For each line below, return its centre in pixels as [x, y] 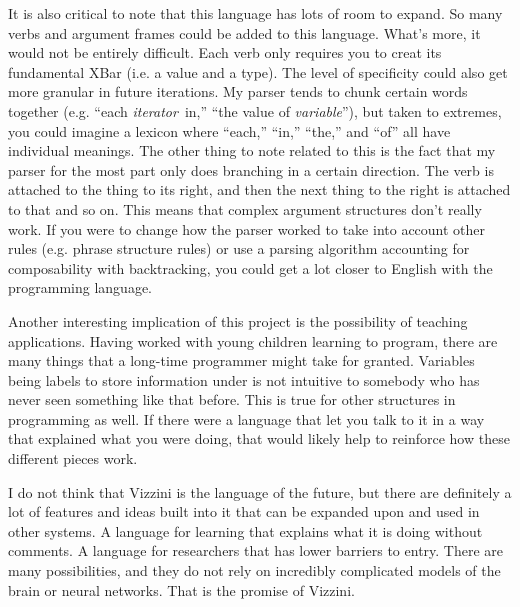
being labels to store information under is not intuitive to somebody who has [244, 379]
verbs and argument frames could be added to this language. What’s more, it [244, 32]
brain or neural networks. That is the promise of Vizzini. [181, 589]
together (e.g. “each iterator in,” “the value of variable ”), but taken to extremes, [255, 110]
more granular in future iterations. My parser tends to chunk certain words [238, 91]
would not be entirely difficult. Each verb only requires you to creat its [225, 52]
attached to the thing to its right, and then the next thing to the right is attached [259, 189]
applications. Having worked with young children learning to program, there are [253, 340]
